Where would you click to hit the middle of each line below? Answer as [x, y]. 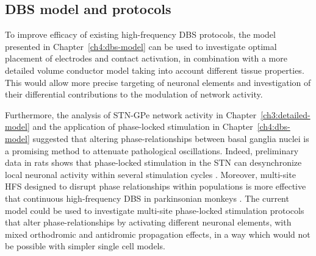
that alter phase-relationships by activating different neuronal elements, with [148, 222]
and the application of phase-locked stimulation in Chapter [143, 126]
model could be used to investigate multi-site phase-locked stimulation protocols [155, 210]
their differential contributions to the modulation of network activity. [134, 94]
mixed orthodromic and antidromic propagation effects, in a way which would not [158, 234]
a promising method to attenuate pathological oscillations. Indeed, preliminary [152, 150]
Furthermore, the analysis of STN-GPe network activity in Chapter [131, 114]
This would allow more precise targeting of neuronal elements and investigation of [158, 82]
